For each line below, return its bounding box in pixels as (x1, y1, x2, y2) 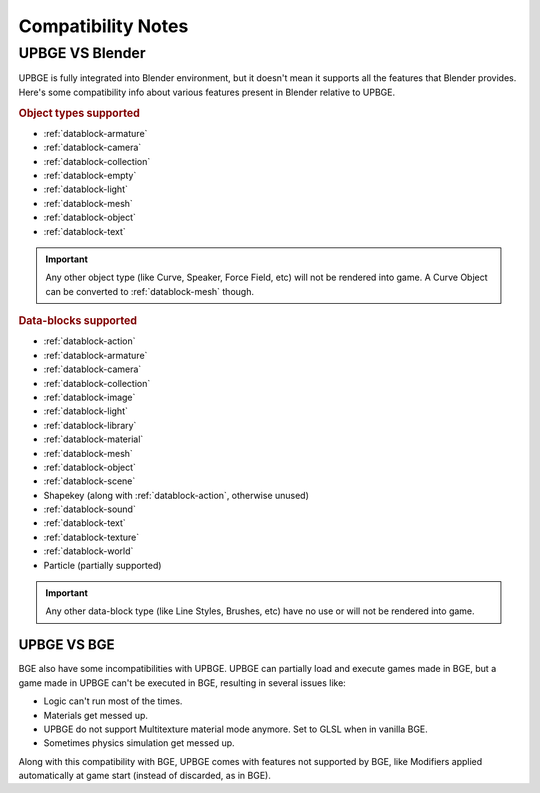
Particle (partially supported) (43, 559, 162, 571)
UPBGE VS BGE (18, 636, 115, 654)
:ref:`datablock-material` (43, 433, 144, 445)
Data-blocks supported (18, 314, 138, 328)
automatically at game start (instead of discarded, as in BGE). (18, 770, 272, 782)
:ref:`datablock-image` (43, 391, 136, 403)
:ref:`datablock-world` (43, 545, 134, 557)
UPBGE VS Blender (18, 44, 146, 62)
